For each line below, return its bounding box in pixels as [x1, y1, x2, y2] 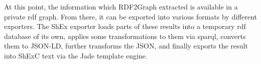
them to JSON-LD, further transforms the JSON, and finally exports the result [4, 40, 248, 51]
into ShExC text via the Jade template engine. [4, 50, 148, 60]
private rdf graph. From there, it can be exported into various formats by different [4, 11, 257, 21]
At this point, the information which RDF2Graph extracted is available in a [4, 1, 238, 11]
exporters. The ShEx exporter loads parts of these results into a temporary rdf [4, 21, 246, 31]
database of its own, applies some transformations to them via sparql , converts [4, 30, 246, 41]
